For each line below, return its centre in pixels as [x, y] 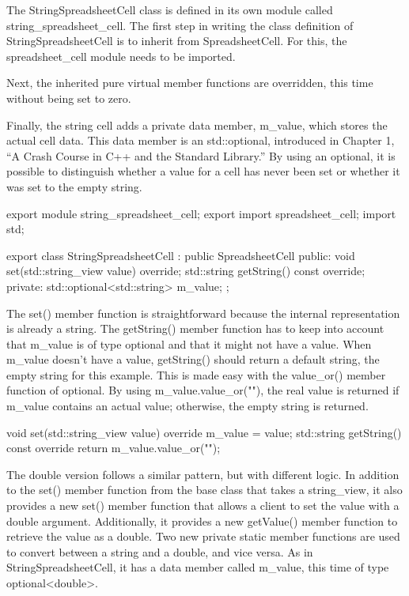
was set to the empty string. [74, 186]
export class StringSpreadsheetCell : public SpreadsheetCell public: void [181, 255]
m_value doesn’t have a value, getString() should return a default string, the [193, 359]
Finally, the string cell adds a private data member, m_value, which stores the [197, 124]
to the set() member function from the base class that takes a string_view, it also [204, 490]
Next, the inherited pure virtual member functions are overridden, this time [190, 83]
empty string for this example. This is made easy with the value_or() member [196, 374]
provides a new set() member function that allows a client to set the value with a [203, 505]
